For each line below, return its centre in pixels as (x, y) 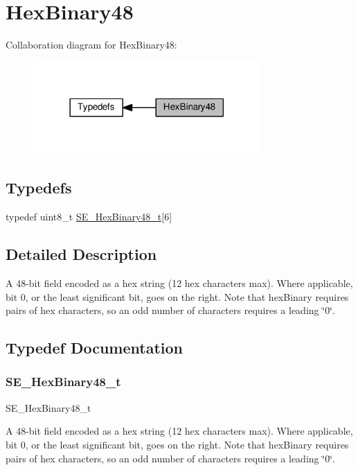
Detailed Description (81, 254)
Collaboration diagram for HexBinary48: (91, 45)
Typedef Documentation (94, 348)
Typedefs (39, 188)
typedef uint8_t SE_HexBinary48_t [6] (89, 217)
